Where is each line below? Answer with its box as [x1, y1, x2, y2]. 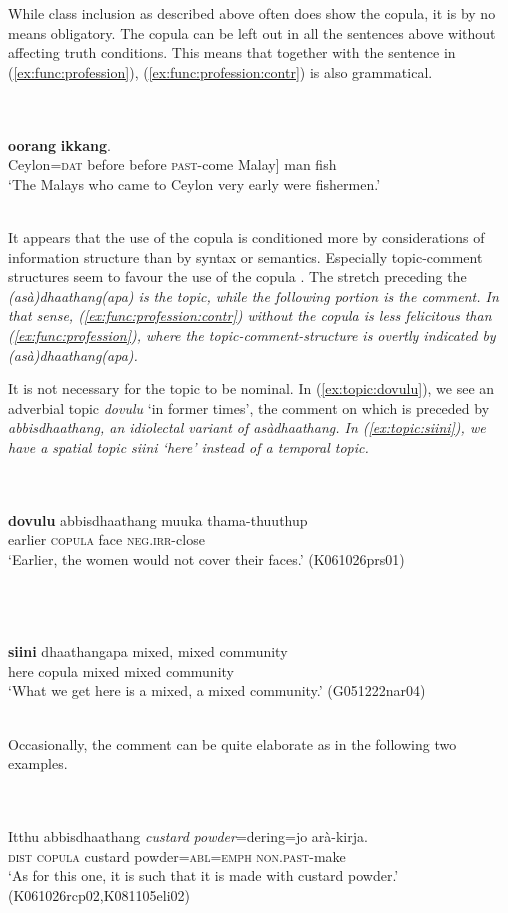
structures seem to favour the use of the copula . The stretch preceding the [8, 266, 467, 287]
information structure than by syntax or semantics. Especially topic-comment [8, 246, 483, 267]
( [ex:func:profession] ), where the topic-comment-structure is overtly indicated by [8, 324, 496, 345]
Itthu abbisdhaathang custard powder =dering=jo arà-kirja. [8, 825, 368, 846]
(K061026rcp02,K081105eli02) [8, 884, 191, 905]
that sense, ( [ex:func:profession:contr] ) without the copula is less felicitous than [8, 305, 492, 326]
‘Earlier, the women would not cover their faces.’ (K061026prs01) [8, 548, 405, 569]
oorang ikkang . [8, 134, 111, 155]
